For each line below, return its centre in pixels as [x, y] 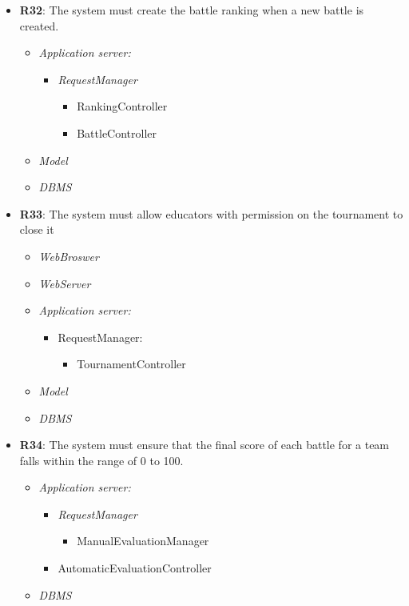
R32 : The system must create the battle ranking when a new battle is [192, 10]
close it [37, 229]
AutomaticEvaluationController [135, 568]
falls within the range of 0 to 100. [101, 460]
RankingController [122, 106]
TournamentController [131, 364]
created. [39, 25]
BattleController [117, 132]
